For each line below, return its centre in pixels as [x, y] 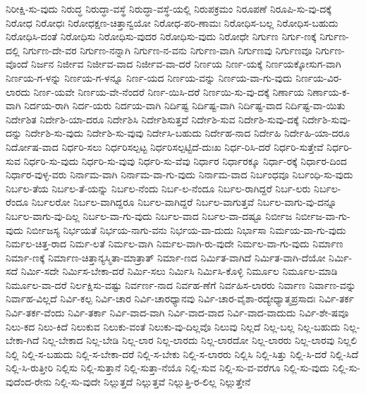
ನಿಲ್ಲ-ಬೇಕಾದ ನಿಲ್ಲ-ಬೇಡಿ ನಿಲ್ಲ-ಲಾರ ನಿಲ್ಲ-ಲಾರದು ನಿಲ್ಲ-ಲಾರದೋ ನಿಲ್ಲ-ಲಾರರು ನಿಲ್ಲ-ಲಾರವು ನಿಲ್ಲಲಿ [200, 340]
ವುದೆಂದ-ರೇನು [29, 382]
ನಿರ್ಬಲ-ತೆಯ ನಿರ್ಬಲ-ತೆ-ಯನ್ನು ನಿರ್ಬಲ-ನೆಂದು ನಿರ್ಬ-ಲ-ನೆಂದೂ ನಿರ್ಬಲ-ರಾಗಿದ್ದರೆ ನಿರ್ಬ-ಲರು [158, 188]
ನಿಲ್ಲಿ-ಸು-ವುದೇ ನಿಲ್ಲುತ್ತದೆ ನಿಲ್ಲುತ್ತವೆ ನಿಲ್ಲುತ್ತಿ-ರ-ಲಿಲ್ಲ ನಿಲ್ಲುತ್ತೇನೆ [153, 382]
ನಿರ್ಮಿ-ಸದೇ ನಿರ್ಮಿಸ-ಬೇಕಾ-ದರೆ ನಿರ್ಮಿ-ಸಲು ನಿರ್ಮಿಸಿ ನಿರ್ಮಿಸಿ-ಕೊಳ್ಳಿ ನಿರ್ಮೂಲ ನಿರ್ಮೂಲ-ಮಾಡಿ [179, 271]
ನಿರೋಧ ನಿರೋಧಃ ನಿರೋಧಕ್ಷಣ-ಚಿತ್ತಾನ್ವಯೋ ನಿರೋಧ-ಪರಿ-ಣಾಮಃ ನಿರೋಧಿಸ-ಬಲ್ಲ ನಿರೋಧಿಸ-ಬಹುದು [172, 22]
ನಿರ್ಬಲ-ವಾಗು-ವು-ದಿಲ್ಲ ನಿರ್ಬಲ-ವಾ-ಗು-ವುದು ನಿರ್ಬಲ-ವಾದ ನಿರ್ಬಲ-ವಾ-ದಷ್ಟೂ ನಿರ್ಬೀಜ [149, 215]
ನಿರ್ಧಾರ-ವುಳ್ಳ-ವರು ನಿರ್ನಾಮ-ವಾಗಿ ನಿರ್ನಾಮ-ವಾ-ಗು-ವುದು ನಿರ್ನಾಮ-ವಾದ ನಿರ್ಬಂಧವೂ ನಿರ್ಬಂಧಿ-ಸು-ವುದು [179, 174]
